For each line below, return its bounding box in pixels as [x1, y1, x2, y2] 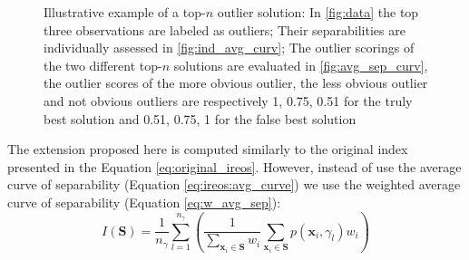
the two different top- [44, 55, 162, 74]
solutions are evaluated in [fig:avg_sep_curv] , [173, 55, 428, 74]
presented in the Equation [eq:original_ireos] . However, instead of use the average [7, 157, 462, 176]
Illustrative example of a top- [44, 3, 206, 21]
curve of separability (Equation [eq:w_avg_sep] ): [7, 192, 281, 211]
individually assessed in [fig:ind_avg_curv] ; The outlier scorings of [44, 38, 415, 57]
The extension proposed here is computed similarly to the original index [7, 140, 408, 159]
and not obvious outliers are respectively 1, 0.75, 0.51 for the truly [44, 91, 413, 110]
